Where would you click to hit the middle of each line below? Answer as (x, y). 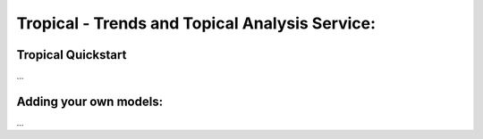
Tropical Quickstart (72, 55)
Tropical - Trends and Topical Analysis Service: (196, 23)
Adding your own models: (90, 101)
